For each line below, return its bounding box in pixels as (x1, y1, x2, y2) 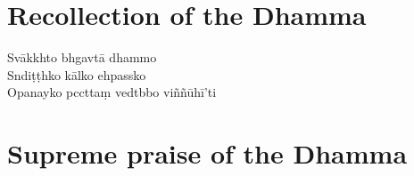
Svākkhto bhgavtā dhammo (7, 48, 157, 67)
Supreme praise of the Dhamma (7, 135, 408, 172)
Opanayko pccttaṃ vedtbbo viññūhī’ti (7, 83, 217, 101)
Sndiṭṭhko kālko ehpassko (7, 65, 146, 84)
